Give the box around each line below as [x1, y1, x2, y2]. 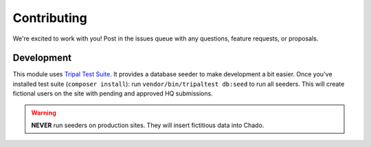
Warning [31, 109, 56, 117]
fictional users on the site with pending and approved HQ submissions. [12, 89, 213, 98]
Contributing [12, 10, 87, 25]
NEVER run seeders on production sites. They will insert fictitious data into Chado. [31, 121, 265, 130]
